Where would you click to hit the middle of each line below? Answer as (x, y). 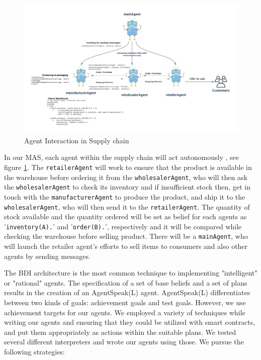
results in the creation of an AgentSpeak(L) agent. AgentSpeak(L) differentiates (127, 292)
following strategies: (34, 352)
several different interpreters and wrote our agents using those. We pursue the (124, 342)
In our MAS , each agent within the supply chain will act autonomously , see (121, 157)
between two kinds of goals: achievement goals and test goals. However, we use (125, 302)
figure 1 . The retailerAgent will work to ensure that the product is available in (128, 167)
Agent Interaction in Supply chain (77, 140)
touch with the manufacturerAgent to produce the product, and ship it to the (125, 196)
